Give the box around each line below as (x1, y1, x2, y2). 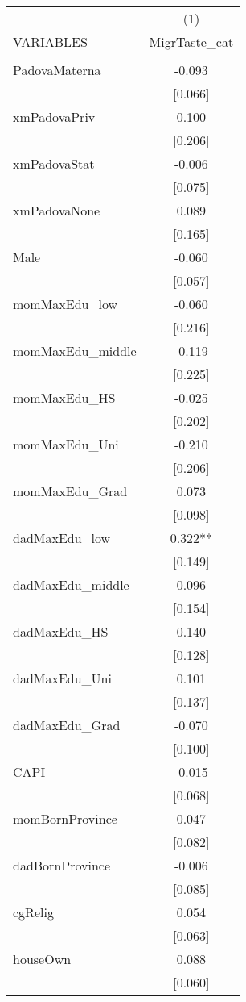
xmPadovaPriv (13, 107, 96, 126)
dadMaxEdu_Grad (13, 716, 121, 734)
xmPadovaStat (13, 154, 95, 173)
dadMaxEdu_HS (13, 622, 109, 641)
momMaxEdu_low (13, 294, 118, 313)
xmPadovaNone (13, 201, 100, 219)
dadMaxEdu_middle (13, 575, 129, 594)
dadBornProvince (13, 856, 111, 875)
